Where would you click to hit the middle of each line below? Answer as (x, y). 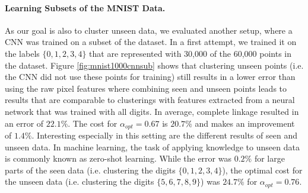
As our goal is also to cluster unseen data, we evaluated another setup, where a (149, 30)
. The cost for (93, 123)
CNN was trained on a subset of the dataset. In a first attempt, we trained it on (151, 42)
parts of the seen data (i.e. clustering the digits (90, 170)
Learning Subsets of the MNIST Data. (85, 7)
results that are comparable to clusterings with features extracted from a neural (150, 100)
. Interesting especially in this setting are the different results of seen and (165, 135)
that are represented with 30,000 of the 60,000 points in (190, 53)
